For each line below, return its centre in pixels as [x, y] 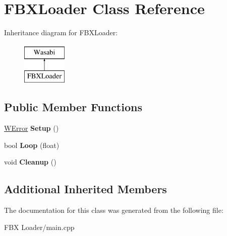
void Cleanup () [30, 162]
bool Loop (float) [32, 145]
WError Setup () [32, 128]
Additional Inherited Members [86, 189]
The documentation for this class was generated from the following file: [114, 210]
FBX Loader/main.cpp [39, 227]
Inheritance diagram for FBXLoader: [61, 32]
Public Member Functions [73, 107]
